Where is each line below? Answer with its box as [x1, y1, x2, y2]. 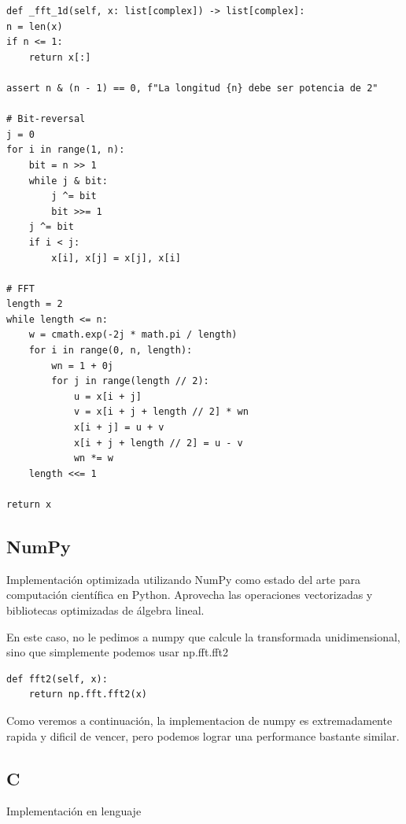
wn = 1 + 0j [51, 360, 114, 371]
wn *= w [73, 453, 114, 464]
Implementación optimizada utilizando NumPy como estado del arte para [6, 571, 360, 587]
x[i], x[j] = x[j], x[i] [51, 252, 181, 264]
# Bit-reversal [6, 113, 86, 125]
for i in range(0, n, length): [28, 345, 193, 357]
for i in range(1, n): [6, 144, 125, 156]
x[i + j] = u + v [73, 422, 164, 434]
